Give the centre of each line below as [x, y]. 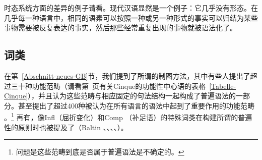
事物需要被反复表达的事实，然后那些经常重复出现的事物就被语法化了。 [120, 28]
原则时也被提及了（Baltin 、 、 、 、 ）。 [73, 127]
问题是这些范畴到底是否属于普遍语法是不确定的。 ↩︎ [100, 152]
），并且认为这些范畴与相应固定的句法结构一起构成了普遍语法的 [132, 96]
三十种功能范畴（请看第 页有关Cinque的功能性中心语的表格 [108, 86]
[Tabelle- [223, 86]
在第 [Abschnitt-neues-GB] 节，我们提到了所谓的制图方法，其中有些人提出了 [127, 75]
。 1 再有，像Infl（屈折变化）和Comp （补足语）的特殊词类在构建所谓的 [121, 117]
